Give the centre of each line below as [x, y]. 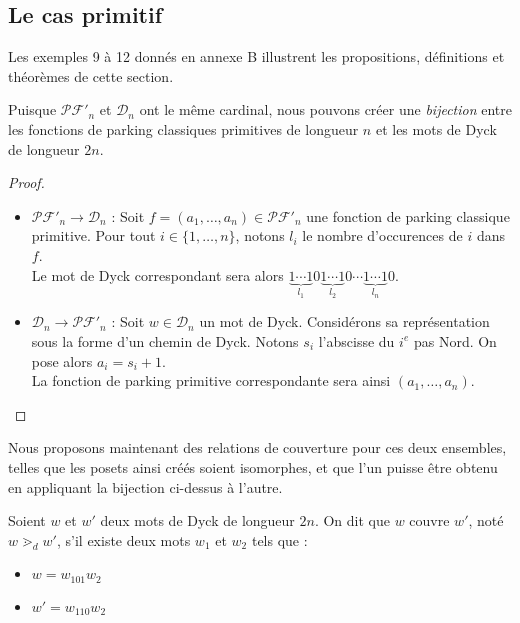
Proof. [26, 182]
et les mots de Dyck [436, 128]
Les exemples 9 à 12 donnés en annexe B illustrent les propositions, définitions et [256, 56]
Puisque [32, 109]
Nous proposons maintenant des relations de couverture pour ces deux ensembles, [257, 447]
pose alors [62, 360]
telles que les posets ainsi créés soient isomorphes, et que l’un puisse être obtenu [253, 466]
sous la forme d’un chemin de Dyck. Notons [165, 340]
